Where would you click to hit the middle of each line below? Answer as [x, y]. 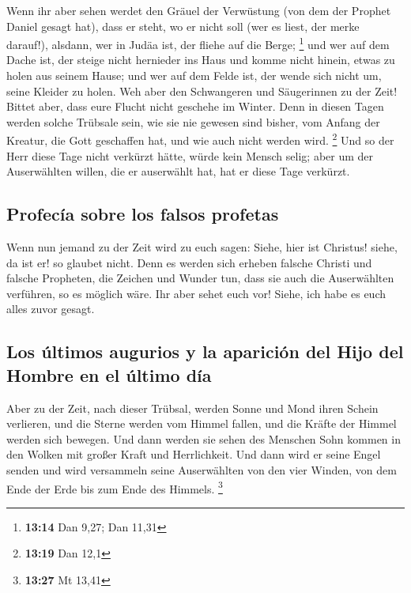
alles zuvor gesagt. [51, 309]
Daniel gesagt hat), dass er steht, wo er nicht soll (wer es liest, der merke [183, 26]
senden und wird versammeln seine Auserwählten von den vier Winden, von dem [202, 469]
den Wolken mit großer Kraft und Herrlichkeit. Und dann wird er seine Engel [194, 454]
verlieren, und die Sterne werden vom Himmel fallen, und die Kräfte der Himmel [202, 423]
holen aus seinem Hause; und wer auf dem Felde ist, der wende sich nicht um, [194, 76]
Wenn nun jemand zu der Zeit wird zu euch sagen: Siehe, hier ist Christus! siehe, [202, 247]
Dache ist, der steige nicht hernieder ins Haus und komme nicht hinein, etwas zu [201, 60]
